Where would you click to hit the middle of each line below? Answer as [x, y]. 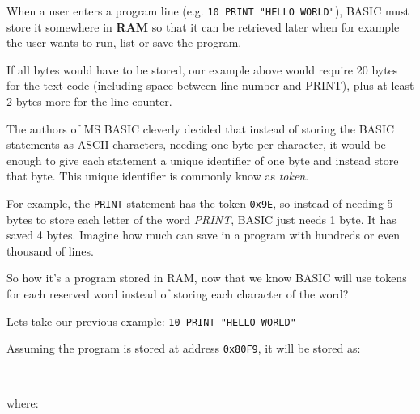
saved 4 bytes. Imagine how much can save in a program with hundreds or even [204, 235]
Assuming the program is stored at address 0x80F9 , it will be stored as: [184, 348]
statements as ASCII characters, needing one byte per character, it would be [196, 144]
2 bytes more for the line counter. [89, 101]
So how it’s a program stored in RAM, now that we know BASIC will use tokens [207, 278]
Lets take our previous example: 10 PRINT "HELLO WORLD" [151, 321]
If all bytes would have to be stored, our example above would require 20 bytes [202, 69]
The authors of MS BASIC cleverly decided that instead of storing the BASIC [201, 128]
